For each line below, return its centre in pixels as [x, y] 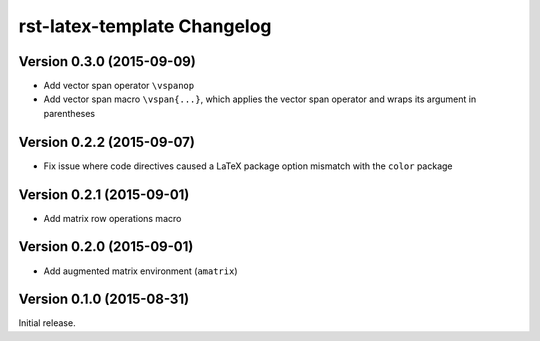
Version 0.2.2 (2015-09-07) [106, 141]
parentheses [69, 113]
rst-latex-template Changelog [145, 26]
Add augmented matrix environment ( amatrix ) [140, 271]
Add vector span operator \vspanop [119, 86]
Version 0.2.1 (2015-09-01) [104, 194]
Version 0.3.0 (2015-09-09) [107, 61]
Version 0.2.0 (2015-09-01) [106, 246]
